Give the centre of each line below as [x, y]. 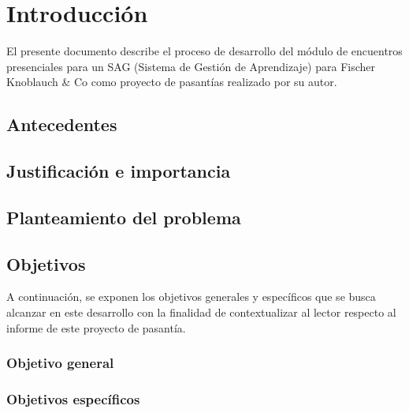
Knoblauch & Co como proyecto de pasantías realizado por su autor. [172, 82]
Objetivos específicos [73, 399]
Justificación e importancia [119, 171]
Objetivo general [60, 363]
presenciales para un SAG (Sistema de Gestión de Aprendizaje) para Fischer [191, 66]
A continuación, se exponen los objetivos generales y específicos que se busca [191, 297]
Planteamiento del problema [124, 217]
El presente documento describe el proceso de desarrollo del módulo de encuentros [204, 51]
